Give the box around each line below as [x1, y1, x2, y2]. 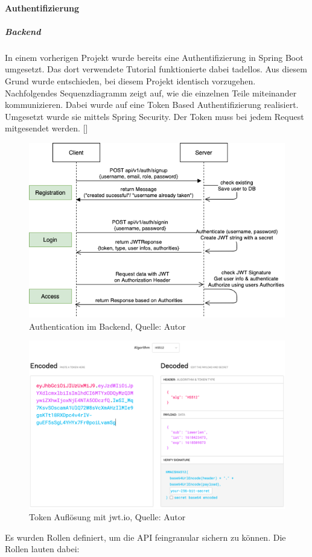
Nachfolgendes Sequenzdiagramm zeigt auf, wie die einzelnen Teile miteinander [5, 86, 297, 99]
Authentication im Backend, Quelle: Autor [29, 319, 186, 332]
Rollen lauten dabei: [5, 543, 80, 555]
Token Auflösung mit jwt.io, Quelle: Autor [29, 511, 186, 523]
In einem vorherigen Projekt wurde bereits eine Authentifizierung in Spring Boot [5, 51, 304, 63]
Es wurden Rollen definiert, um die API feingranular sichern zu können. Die [5, 530, 286, 543]
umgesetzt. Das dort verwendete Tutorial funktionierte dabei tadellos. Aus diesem [5, 63, 307, 75]
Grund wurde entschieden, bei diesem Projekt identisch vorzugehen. [5, 74, 256, 87]
